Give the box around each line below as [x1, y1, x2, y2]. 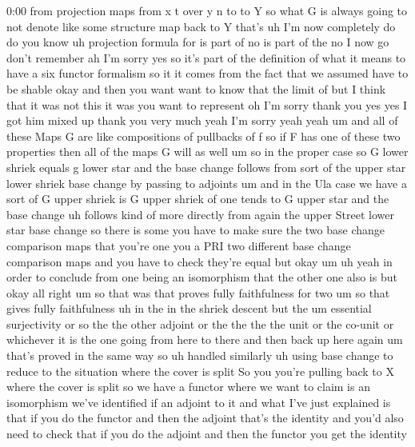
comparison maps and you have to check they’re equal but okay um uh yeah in [6, 253, 393, 269]
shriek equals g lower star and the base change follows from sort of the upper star [6, 158, 406, 175]
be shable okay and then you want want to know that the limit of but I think [6, 80, 386, 97]
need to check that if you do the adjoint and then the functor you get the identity [6, 425, 407, 442]
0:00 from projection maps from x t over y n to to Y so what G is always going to [6, 2, 408, 18]
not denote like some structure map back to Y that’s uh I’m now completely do [6, 18, 396, 34]
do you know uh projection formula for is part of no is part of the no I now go [6, 34, 389, 50]
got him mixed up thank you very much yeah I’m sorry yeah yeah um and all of [6, 112, 398, 129]
